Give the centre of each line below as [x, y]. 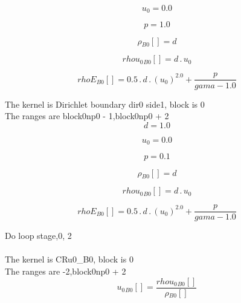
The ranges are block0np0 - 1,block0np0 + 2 [87, 116]
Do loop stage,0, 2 [38, 236]
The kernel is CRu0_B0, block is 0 [69, 259]
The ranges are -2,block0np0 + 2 [66, 271]
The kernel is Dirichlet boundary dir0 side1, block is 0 [105, 104]
